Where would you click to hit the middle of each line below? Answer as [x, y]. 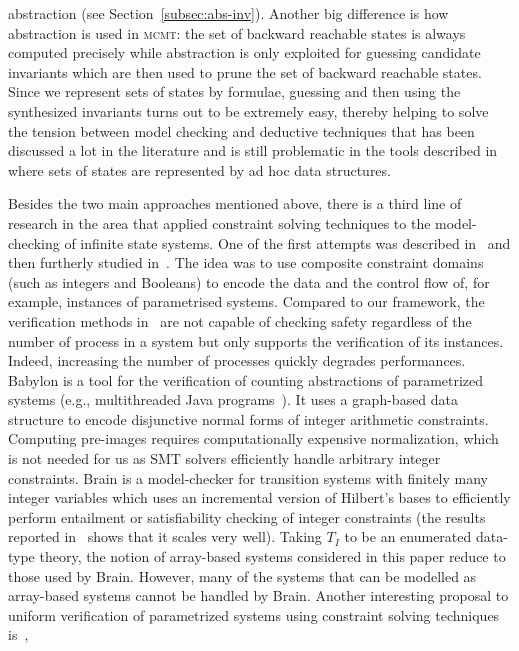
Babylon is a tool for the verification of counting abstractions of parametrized [246, 379]
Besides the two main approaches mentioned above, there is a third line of [235, 203]
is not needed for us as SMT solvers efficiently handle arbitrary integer [224, 458]
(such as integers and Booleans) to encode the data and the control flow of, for [249, 281]
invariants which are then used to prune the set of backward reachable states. [245, 71]
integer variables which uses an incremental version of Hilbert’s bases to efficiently [259, 497]
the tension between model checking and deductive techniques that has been [241, 130]
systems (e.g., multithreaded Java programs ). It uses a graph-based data [233, 399]
